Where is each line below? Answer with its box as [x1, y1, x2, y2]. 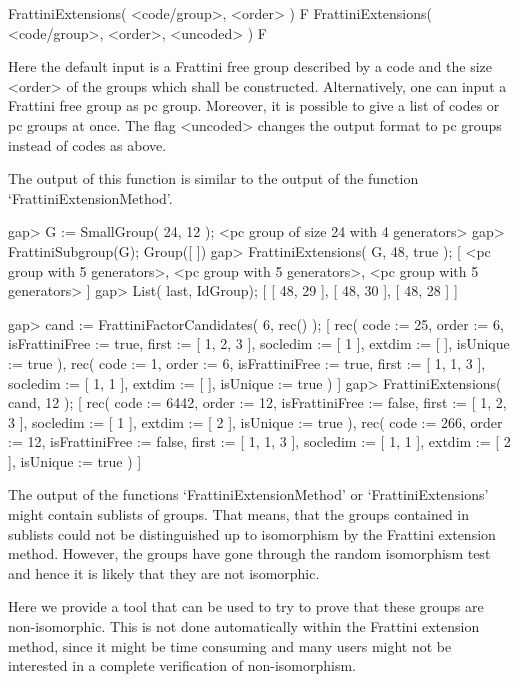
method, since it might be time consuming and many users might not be [8, 635, 452, 656]
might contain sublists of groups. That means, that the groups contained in [8, 504, 470, 525]
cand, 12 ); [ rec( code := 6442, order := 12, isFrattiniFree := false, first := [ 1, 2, [8, 392, 507, 413]
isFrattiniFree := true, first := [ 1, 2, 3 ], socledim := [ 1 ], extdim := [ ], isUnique [8, 333, 510, 354]
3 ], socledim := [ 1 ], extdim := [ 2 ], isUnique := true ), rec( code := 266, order [8, 411, 503, 432]
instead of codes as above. [8, 134, 167, 155]
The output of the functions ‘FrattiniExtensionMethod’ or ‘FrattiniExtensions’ [8, 484, 489, 505]
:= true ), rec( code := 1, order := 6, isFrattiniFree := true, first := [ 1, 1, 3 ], [8, 352, 486, 373]
